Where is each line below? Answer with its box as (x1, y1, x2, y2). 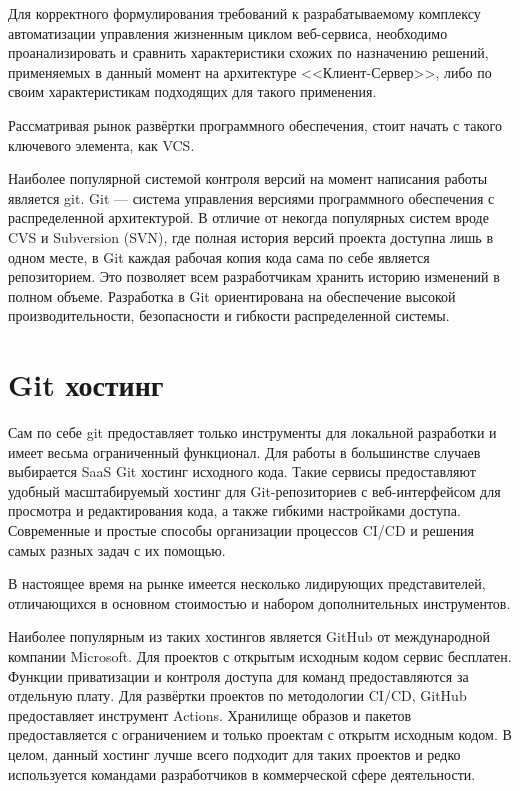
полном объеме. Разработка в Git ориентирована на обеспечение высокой (8, 285, 456, 306)
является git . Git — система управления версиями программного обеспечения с (8, 187, 495, 208)
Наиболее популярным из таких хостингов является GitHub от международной (8, 626, 491, 647)
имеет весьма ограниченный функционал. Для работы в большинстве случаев (8, 441, 481, 462)
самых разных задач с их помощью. (8, 539, 226, 560)
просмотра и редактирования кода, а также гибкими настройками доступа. (8, 500, 461, 521)
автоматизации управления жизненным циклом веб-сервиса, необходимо (8, 22, 448, 43)
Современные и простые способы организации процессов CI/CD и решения (8, 520, 475, 540)
